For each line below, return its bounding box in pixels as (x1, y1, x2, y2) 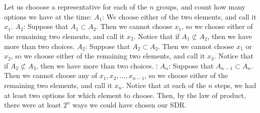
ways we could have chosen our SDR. (72, 99, 187, 110)
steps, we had (215, 79, 256, 90)
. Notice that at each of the (122, 79, 206, 90)
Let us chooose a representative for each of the (4, 1, 147, 12)
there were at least (4, 99, 61, 110)
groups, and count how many (156, 1, 245, 12)
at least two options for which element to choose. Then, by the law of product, (4, 89, 246, 100)
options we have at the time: (4, 11, 92, 21)
